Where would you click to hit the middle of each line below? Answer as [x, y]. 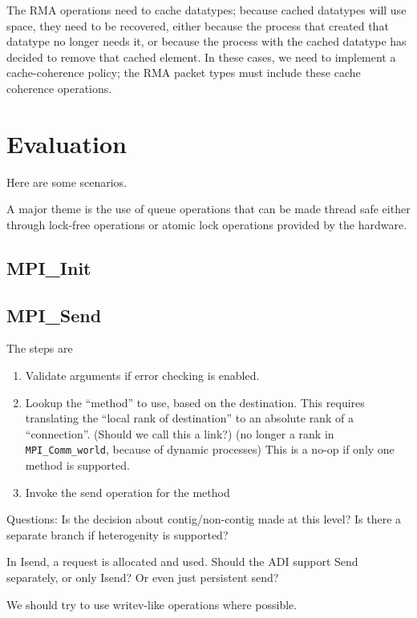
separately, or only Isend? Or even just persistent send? [143, 578]
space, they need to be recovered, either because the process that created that [198, 25]
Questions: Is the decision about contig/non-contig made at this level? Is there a [204, 519]
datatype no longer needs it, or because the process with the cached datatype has [206, 41]
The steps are [40, 348]
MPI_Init [49, 267]
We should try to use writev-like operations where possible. [152, 604]
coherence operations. [59, 88]
